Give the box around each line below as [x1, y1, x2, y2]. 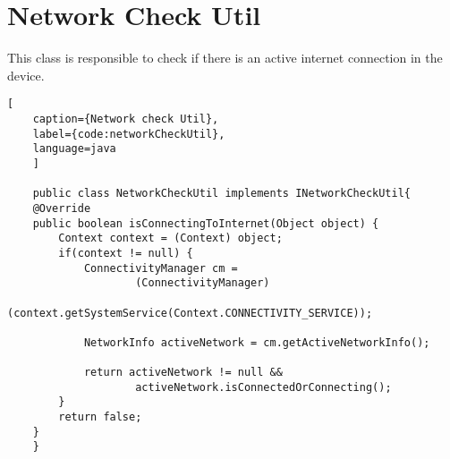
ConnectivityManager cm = [83, 261, 238, 275]
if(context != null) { [58, 246, 193, 259]
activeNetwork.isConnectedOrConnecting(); [135, 380, 392, 394]
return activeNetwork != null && [83, 366, 283, 379]
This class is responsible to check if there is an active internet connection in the [7, 48, 443, 67]
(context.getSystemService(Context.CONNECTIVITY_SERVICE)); [7, 306, 373, 319]
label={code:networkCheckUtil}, [32, 127, 225, 140]
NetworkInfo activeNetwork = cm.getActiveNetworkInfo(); [83, 336, 430, 349]
